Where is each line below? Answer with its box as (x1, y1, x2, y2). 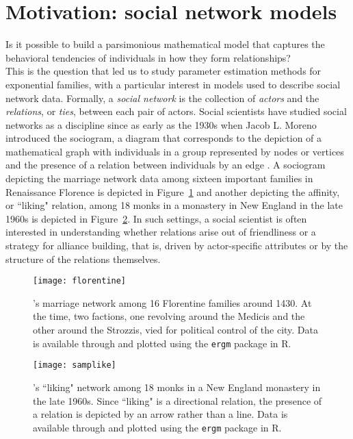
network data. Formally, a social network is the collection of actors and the (5, 90, 319, 105)
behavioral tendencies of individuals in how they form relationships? (5, 50, 291, 64)
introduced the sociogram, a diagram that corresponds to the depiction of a (5, 131, 322, 145)
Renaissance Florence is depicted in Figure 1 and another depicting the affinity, (5, 184, 340, 199)
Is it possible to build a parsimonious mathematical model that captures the (5, 37, 325, 51)
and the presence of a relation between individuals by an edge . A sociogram (5, 158, 326, 172)
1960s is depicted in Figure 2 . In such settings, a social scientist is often (5, 211, 307, 225)
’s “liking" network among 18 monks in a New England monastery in (33, 379, 321, 394)
